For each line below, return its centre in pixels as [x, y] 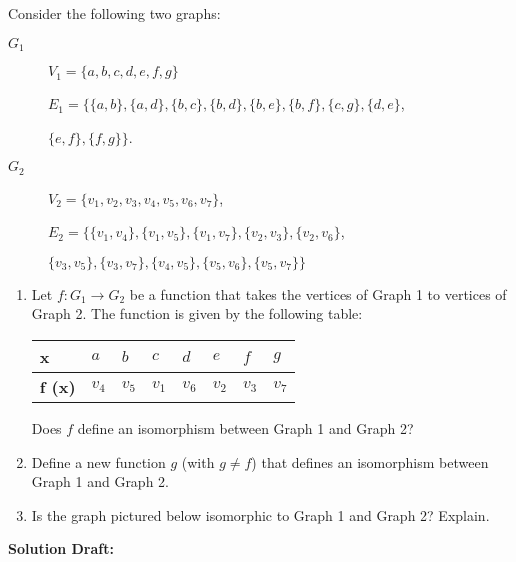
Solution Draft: [61, 548]
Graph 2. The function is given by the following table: [197, 313]
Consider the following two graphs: [114, 13]
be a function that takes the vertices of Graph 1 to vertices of [318, 293]
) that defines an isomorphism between [370, 461]
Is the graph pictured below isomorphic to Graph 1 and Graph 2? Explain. [260, 514]
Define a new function [98, 461]
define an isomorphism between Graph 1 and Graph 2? [245, 428]
